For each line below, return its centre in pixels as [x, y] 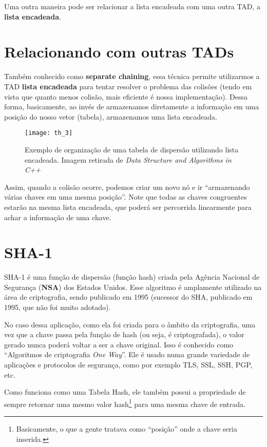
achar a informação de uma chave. [58, 217]
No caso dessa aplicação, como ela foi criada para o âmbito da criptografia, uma [130, 324]
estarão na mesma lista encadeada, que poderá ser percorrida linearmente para [128, 207]
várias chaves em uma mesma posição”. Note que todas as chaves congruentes [126, 197]
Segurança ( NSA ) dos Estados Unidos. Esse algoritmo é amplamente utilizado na [133, 287]
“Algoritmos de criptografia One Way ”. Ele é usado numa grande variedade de [127, 354]
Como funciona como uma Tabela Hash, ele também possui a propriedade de [125, 392]
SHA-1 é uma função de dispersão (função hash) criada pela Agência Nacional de [132, 277]
